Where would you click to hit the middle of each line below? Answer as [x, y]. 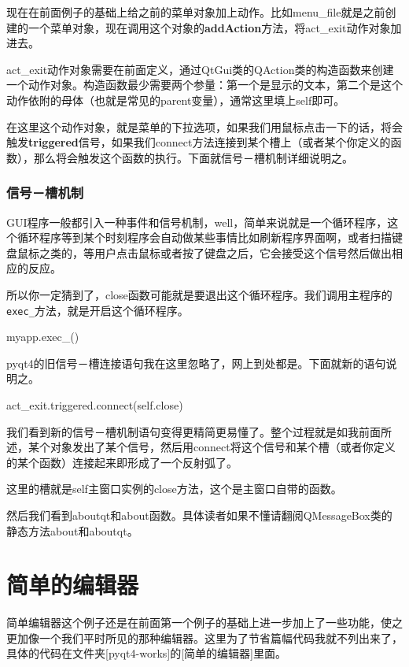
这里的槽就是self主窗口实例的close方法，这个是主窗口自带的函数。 [174, 489]
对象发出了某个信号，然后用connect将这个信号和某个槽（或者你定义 [223, 447]
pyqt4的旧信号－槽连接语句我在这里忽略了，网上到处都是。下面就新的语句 [196, 363]
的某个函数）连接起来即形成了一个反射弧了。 [122, 462]
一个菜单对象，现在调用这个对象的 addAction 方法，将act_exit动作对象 [209, 27]
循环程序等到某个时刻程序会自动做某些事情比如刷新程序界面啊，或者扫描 [204, 237]
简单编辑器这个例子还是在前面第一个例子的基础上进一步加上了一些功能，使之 [204, 623]
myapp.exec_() [43, 337]
